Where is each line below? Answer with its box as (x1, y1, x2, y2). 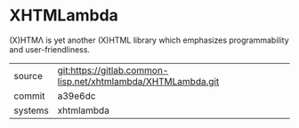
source (13, 69, 43, 82)
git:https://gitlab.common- (57, 64, 169, 76)
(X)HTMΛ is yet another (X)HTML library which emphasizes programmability (9, 35, 289, 45)
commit (13, 90, 45, 102)
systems (13, 104, 49, 116)
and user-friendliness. (9, 44, 91, 54)
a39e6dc (57, 90, 96, 102)
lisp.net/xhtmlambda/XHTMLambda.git (57, 75, 220, 87)
